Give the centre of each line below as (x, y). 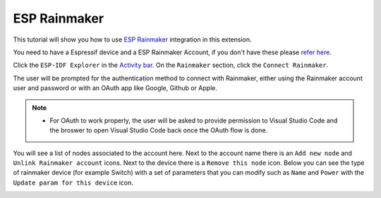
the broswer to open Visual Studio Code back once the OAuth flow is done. (159, 130)
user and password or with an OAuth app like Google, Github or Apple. (115, 88)
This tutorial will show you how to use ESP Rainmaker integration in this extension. (132, 39)
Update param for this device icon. (73, 182)
